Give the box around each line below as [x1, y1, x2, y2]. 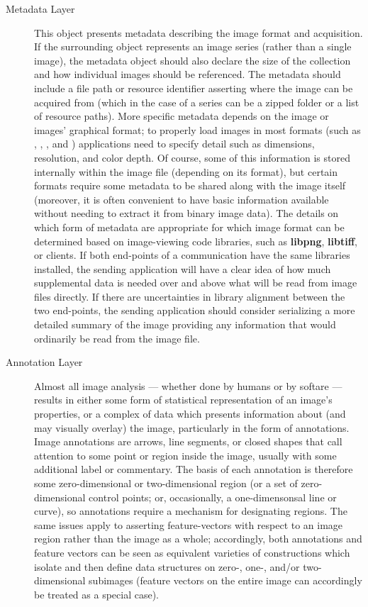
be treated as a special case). [34, 586, 160, 601]
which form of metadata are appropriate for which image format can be [34, 219, 345, 234]
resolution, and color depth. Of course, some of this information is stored [34, 150, 350, 165]
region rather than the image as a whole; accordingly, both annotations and [34, 531, 362, 546]
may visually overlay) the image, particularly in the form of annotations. [34, 420, 350, 435]
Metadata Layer [6, 1, 75, 16]
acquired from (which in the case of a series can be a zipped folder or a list [34, 94, 359, 109]
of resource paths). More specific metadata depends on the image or [34, 108, 329, 123]
